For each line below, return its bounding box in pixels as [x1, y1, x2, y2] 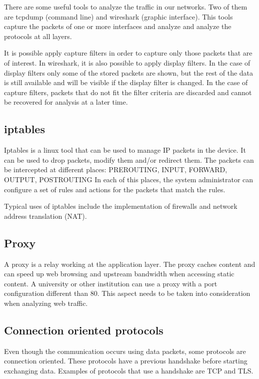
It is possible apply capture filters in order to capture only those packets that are [4, 48, 252, 58]
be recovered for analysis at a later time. [4, 97, 128, 107]
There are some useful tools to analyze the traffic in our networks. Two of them [4, 2, 247, 12]
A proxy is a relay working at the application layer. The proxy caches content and [4, 258, 255, 269]
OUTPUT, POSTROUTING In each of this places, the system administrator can [4, 174, 253, 184]
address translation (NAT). [4, 210, 87, 221]
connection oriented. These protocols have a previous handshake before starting [4, 355, 247, 366]
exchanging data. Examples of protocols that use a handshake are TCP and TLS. [4, 365, 253, 375]
